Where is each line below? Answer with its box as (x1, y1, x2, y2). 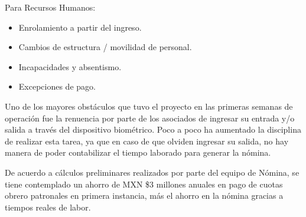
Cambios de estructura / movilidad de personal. (18, 41, 192, 53)
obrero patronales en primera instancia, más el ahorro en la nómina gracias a (5, 189, 284, 202)
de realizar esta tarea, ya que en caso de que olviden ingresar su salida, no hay (5, 134, 289, 147)
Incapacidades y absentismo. (18, 60, 122, 73)
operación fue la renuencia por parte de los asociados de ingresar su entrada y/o (5, 111, 295, 124)
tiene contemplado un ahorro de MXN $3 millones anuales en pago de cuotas (5, 177, 283, 190)
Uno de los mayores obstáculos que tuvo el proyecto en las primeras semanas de (5, 100, 293, 112)
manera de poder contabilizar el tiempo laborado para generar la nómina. (5, 146, 271, 159)
